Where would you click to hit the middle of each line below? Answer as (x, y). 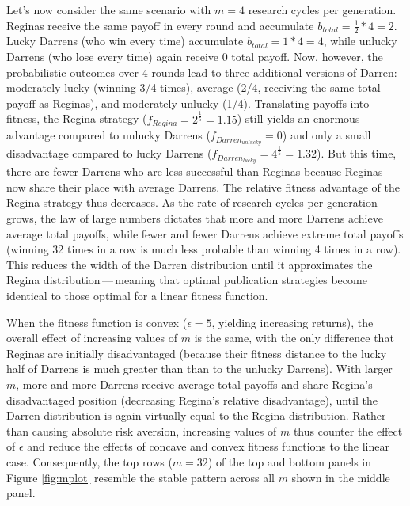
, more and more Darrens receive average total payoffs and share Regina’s (194, 384)
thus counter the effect (348, 430)
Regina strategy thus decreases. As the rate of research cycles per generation (192, 202)
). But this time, (357, 153)
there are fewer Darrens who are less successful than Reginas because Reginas (195, 171)
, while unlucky (360, 41)
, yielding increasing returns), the (292, 322)
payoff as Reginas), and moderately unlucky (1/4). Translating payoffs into (188, 103)
